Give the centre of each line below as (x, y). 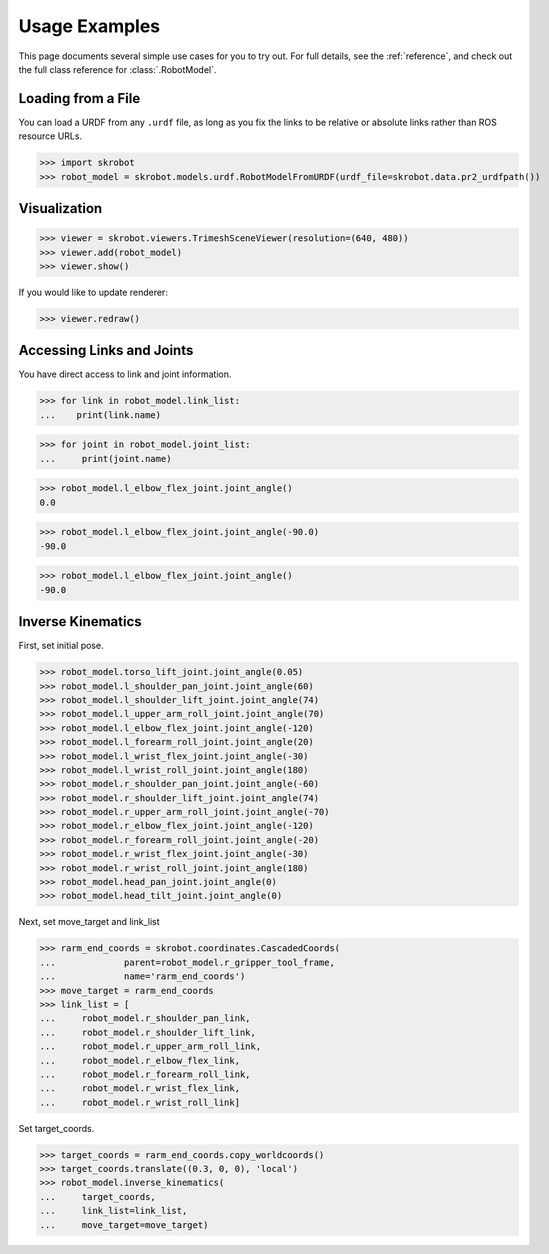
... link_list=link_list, (113, 1211)
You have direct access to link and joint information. (125, 374)
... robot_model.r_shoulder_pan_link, (145, 1018)
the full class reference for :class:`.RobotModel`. (117, 69)
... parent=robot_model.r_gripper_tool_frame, (187, 962)
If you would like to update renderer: (93, 292)
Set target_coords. (56, 1128)
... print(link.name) (100, 414)
